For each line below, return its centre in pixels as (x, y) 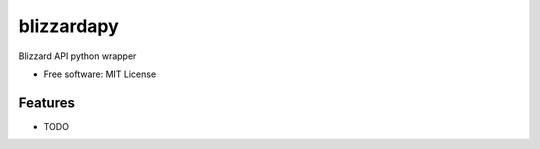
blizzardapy (68, 26)
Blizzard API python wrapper (77, 56)
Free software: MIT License (100, 74)
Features (46, 102)
